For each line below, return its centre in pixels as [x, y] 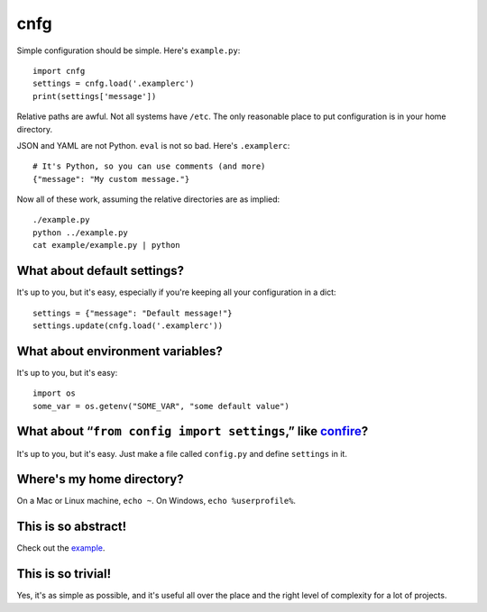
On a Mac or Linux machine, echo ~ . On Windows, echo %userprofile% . [156, 501]
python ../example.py [80, 233]
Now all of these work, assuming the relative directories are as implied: [148, 199]
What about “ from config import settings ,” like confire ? [193, 431]
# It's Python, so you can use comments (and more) [149, 166]
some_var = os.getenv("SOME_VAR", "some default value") [161, 406]
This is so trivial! [64, 574]
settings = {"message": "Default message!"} [133, 313]
